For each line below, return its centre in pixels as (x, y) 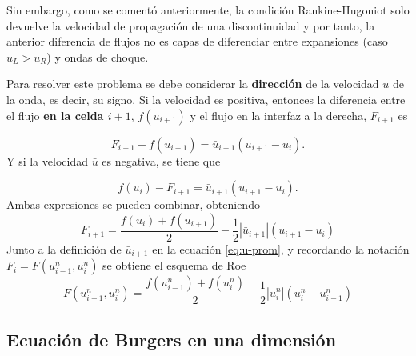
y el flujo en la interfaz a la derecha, (278, 115)
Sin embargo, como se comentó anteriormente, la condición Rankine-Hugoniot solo (208, 10)
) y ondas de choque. (98, 56)
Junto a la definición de (64, 248)
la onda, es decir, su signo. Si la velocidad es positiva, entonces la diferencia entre (206, 99)
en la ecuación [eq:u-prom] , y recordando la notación (281, 248)
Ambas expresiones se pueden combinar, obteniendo (133, 204)
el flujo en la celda (55, 115)
